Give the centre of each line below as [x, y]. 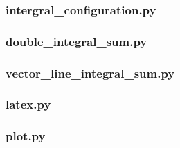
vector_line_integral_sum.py [90, 73]
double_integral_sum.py [76, 41]
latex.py [28, 104]
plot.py [26, 136]
